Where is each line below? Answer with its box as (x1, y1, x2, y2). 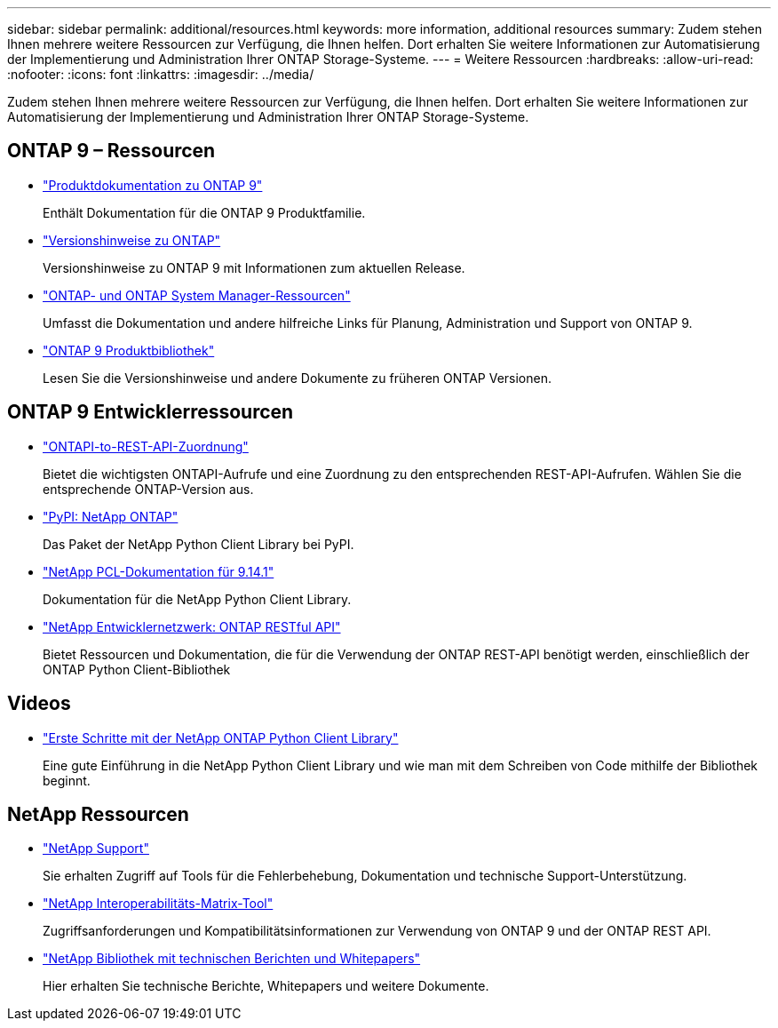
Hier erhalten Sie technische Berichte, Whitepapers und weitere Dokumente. (43, 978, 489, 994)
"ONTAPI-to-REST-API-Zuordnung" (43, 438, 249, 454)
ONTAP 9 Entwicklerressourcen (7, 401, 294, 424)
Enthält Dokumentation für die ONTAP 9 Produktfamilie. (43, 204, 366, 220)
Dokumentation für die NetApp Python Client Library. (43, 591, 352, 607)
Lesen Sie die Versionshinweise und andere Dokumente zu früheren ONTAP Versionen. (43, 370, 552, 386)
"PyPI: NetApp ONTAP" (43, 508, 179, 524)
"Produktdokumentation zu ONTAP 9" (43, 177, 263, 193)
